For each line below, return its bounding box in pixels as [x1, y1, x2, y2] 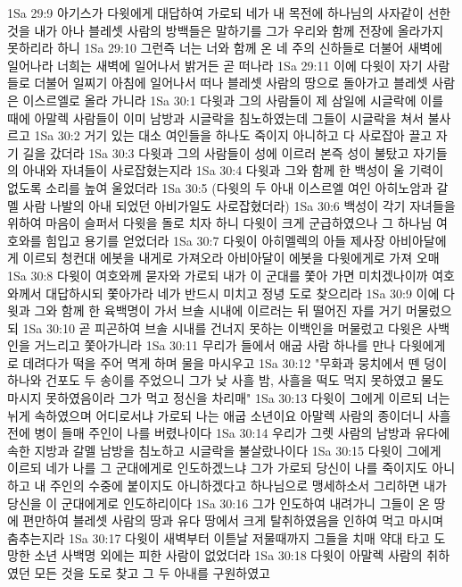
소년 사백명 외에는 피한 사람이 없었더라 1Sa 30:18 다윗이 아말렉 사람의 [34, 546, 423, 565]
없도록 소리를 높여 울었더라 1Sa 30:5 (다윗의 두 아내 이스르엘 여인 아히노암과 [7, 178, 433, 197]
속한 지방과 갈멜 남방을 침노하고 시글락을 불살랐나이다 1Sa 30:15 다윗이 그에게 [7, 440, 441, 459]
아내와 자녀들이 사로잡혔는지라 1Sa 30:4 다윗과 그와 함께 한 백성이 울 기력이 [22, 161, 444, 180]
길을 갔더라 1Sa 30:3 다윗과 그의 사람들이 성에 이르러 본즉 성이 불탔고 [22, 143, 409, 162]
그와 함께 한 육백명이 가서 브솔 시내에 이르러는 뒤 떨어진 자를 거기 [34, 301, 402, 320]
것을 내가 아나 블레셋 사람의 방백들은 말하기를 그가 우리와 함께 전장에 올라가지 [7, 21, 444, 39]
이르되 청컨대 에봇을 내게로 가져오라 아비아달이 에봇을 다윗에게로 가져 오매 [22, 248, 440, 267]
